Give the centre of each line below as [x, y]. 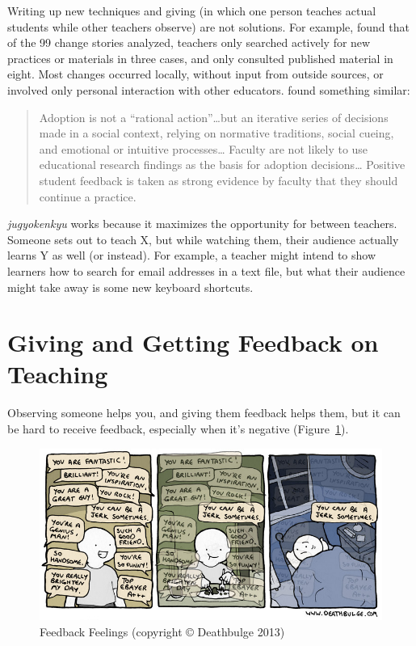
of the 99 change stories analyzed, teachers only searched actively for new [189, 42]
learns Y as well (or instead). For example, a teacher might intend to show [192, 255]
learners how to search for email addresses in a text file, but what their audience [206, 270]
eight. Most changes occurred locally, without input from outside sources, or [195, 74]
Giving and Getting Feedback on [193, 342]
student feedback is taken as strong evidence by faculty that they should [219, 180]
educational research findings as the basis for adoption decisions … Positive [222, 165]
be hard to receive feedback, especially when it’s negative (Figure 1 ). [178, 429]
